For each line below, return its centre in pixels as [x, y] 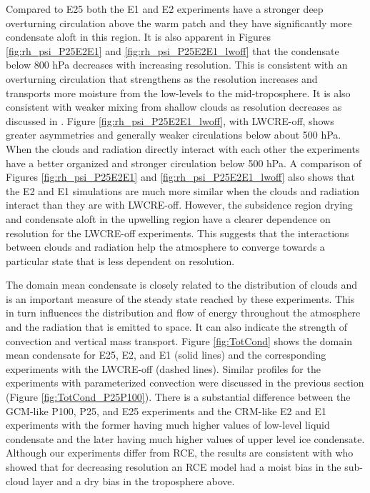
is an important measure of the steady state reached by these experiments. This [180, 298]
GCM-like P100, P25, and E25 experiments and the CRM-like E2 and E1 [166, 410]
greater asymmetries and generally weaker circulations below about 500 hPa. [174, 135]
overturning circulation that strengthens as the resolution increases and [162, 78]
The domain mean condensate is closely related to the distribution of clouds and [182, 285]
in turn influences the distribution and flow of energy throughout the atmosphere [183, 313]
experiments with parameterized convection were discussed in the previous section [185, 383]
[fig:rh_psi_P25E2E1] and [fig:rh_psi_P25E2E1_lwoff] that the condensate [172, 50]
